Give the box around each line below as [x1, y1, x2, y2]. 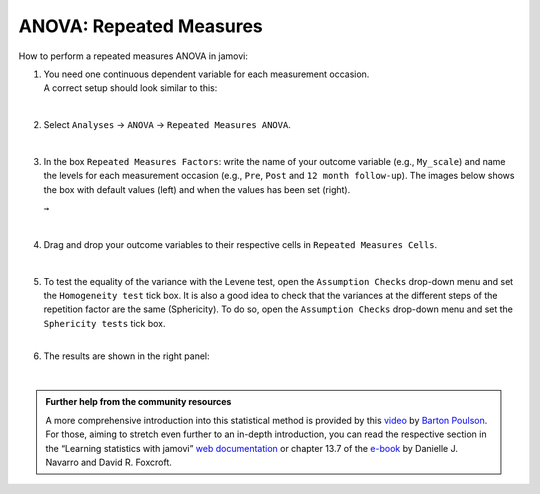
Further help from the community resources [45, 396, 232, 408]
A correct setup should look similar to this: [43, 82, 218, 94]
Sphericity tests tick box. [43, 317, 166, 329]
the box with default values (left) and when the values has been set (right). [43, 183, 351, 195]
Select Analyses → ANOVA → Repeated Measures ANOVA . [43, 119, 292, 131]
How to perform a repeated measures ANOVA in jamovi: [18, 50, 249, 62]
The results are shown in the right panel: [43, 350, 210, 362]
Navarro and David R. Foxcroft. [45, 456, 172, 468]
